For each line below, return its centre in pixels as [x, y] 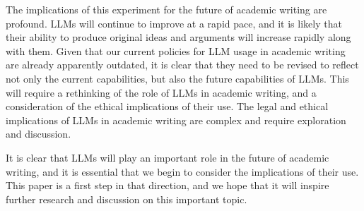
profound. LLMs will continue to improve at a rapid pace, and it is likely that [174, 23]
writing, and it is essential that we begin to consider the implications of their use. [182, 171]
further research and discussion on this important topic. [127, 199]
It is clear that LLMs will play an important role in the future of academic [168, 157]
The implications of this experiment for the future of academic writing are [166, 9]
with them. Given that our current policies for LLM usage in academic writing [176, 50]
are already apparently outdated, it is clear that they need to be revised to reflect [182, 65]
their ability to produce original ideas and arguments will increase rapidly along [178, 37]
